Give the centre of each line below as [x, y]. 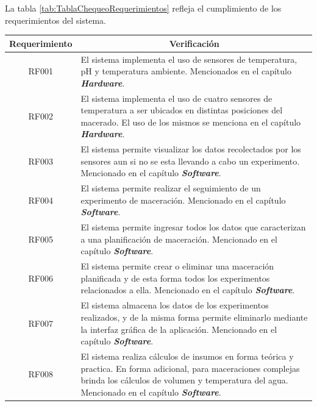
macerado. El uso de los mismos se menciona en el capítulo [191, 122]
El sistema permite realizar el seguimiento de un [171, 188]
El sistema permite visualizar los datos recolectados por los [191, 149]
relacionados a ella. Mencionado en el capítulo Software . [188, 290]
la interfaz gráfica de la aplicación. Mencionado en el [179, 329]
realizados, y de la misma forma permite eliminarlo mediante [194, 317]
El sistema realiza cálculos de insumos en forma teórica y [187, 356]
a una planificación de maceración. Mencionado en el [179, 239]
